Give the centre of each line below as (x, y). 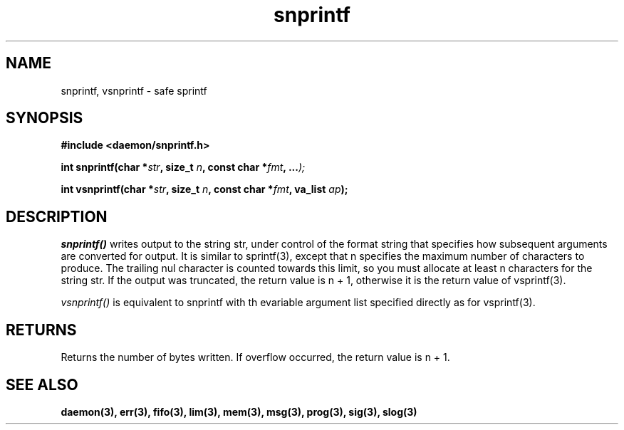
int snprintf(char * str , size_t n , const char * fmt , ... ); (183, 167)
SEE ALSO (42, 384)
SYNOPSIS (45, 118)
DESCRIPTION (57, 216)
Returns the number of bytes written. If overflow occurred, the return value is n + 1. (255, 357)
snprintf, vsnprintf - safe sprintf (134, 90)
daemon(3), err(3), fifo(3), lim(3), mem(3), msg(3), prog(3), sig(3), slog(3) (239, 411)
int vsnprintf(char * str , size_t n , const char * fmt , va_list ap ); (204, 189)
